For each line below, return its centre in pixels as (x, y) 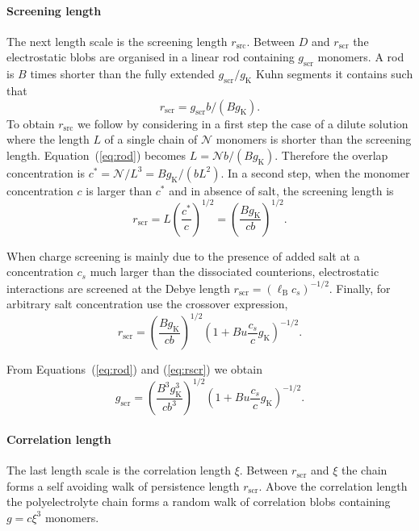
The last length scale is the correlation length (119, 470)
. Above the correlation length (333, 485)
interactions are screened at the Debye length (118, 288)
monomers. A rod (361, 57)
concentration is (46, 172)
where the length (48, 139)
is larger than (119, 190)
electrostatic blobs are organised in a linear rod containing (151, 57)
